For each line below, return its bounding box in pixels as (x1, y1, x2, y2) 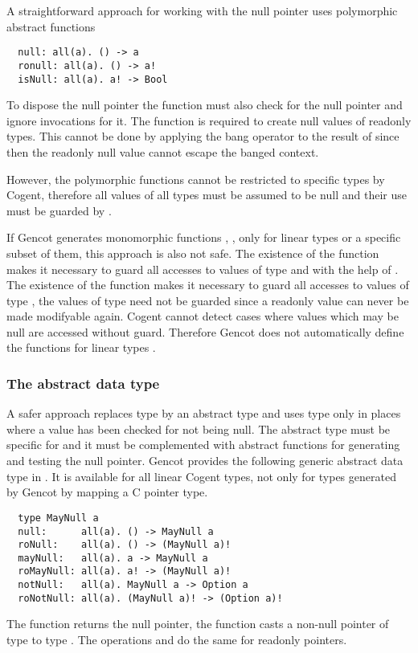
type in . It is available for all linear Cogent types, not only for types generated (6, 467, 396, 484)
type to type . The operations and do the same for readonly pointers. (6, 631, 347, 648)
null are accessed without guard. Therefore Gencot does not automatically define (6, 323, 404, 340)
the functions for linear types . (6, 339, 156, 356)
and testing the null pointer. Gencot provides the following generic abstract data (6, 452, 404, 469)
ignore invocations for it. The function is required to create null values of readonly (6, 112, 412, 129)
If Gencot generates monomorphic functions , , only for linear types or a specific (6, 229, 401, 246)
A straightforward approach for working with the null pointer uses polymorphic (6, 2, 398, 18)
